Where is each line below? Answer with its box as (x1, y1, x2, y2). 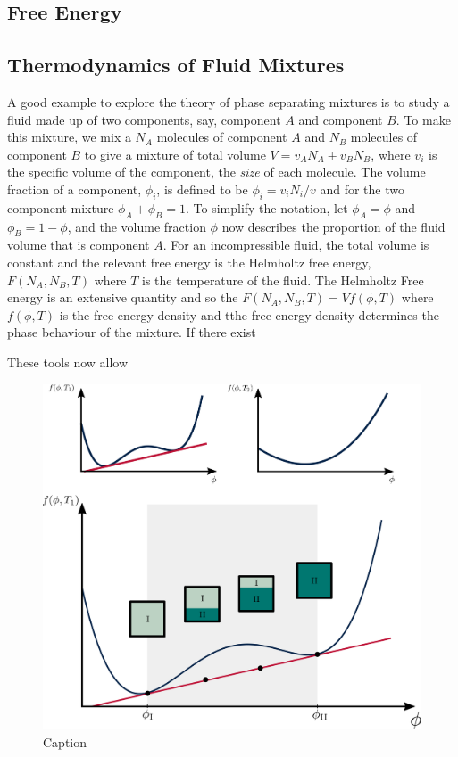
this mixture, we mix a (7, 128, 131, 146)
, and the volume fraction (67, 217, 206, 235)
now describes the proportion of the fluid (221, 217, 446, 235)
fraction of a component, (7, 179, 142, 198)
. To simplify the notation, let (185, 198, 348, 217)
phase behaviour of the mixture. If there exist (7, 323, 256, 341)
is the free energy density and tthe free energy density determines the (59, 305, 439, 324)
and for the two (320, 179, 404, 198)
